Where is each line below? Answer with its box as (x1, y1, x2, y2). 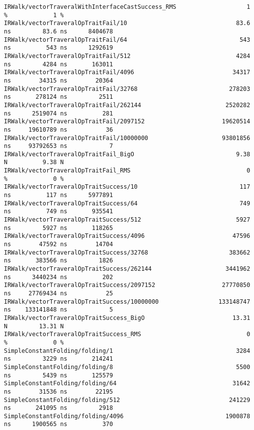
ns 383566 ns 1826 (4, 257, 113, 264)
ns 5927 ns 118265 (4, 224, 113, 231)
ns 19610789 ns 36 (4, 126, 113, 133)
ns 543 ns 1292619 (4, 44, 113, 52)
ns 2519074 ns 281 (4, 110, 113, 117)
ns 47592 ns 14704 (4, 241, 113, 248)
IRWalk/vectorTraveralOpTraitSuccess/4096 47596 (4, 232, 251, 240)
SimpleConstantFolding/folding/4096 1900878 (4, 412, 251, 420)
